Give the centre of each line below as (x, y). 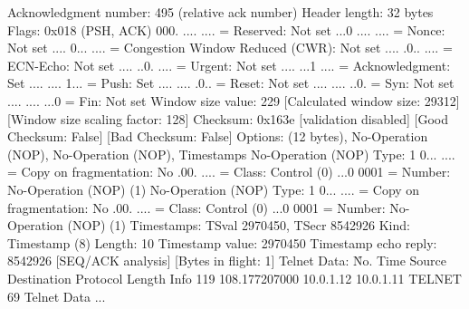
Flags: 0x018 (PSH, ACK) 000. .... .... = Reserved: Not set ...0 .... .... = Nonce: (226, 29)
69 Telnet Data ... (57, 296)
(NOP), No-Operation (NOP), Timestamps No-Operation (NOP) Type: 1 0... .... (231, 154)
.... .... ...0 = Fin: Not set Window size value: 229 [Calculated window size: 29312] (234, 100)
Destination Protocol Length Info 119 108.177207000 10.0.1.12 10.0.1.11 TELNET (234, 278)
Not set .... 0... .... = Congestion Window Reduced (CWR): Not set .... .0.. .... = (230, 48)
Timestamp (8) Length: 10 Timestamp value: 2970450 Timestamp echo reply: (222, 242)
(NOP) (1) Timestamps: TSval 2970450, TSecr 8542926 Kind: (239, 225)
